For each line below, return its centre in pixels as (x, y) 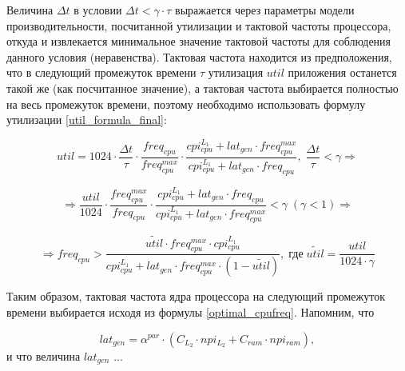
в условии (98, 10)
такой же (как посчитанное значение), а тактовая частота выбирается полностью (202, 88)
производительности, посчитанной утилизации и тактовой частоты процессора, (199, 25)
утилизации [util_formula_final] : (87, 120)
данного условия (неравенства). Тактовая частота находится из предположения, (199, 56)
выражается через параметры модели (265, 10)
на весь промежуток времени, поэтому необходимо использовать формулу (186, 104)
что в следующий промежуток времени (101, 72)
